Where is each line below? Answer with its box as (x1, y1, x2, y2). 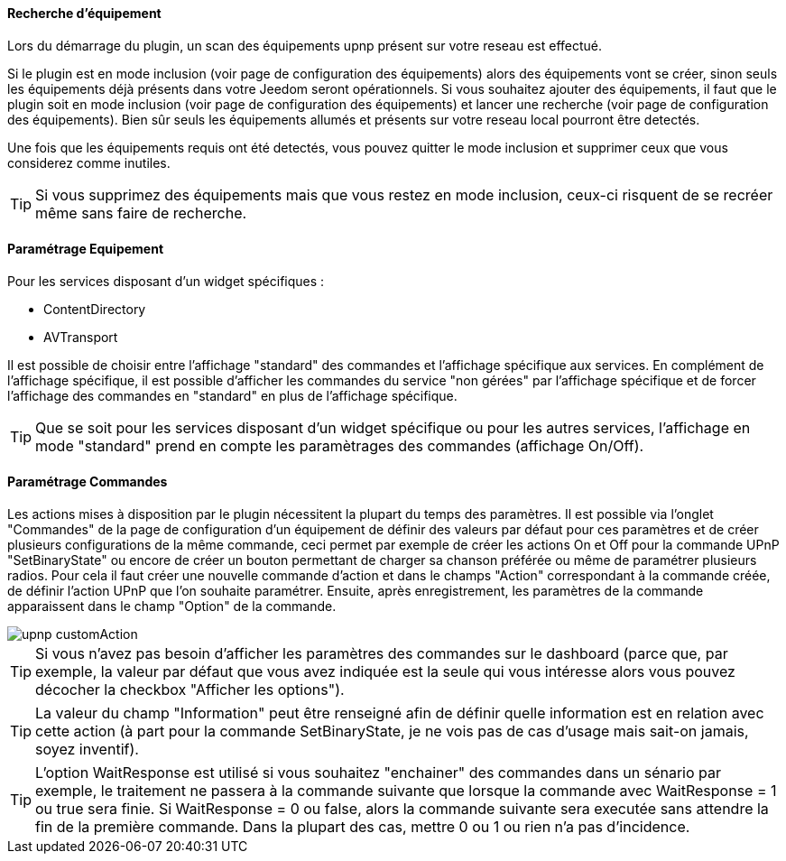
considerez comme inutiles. (7, 154, 171, 171)
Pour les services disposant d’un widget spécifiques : (7, 273, 325, 289)
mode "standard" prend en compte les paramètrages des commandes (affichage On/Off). (35, 436, 644, 455)
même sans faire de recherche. (35, 203, 247, 222)
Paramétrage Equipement (7, 241, 164, 257)
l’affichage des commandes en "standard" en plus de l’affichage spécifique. (7, 387, 458, 403)
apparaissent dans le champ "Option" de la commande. (7, 598, 337, 615)
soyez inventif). (35, 740, 139, 759)
